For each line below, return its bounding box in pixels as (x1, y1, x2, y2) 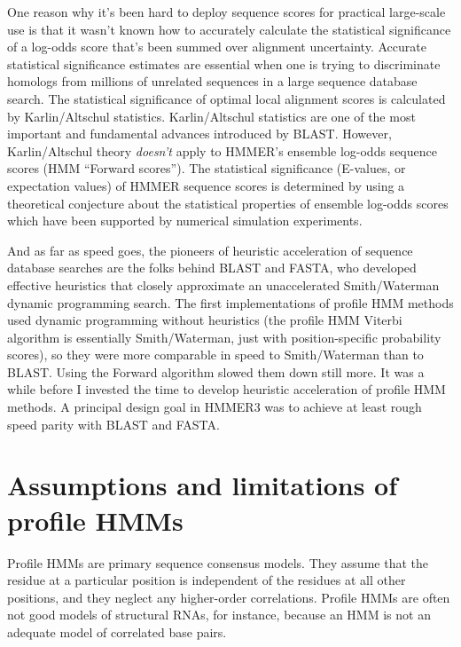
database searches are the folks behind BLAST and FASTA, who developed (7, 258, 417, 277)
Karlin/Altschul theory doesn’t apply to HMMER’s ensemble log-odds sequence (7, 141, 437, 160)
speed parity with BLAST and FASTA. (7, 414, 220, 433)
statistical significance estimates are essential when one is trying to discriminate (7, 54, 441, 73)
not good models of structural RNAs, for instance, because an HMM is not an (7, 605, 431, 624)
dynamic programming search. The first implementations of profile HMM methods (7, 293, 454, 312)
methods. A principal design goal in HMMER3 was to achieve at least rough (7, 398, 422, 416)
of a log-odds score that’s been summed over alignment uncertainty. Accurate (7, 37, 426, 56)
